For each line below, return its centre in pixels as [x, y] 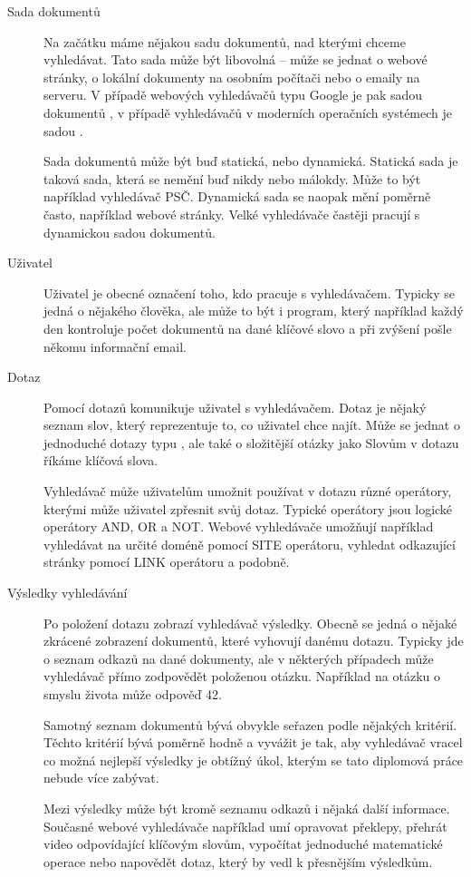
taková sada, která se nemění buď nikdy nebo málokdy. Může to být [232, 178]
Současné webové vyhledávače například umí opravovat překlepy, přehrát [245, 826]
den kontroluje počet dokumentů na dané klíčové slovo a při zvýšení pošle [248, 328]
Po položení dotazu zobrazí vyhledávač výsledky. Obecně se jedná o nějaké [250, 623]
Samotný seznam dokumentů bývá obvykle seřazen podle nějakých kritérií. [250, 724]
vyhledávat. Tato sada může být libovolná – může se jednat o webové [235, 59]
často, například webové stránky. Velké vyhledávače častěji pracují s [232, 214]
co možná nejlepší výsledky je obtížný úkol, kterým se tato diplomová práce [254, 760]
